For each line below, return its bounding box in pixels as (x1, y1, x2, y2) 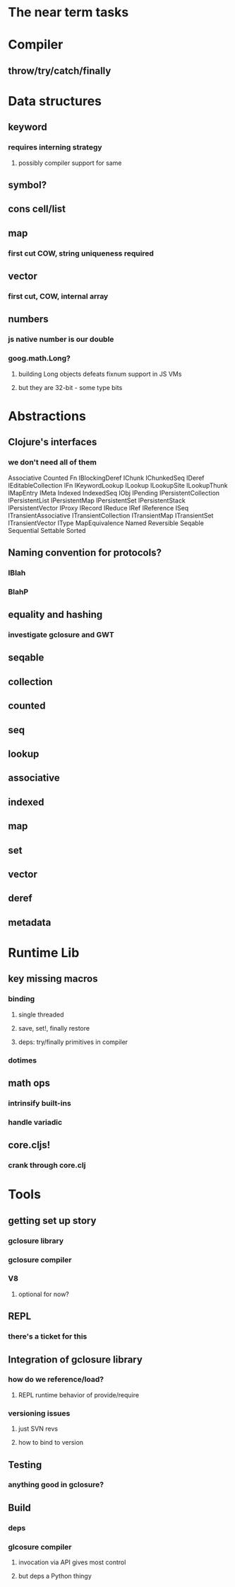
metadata (8, 916, 52, 928)
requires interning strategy (8, 142, 102, 152)
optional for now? (18, 1290, 69, 1298)
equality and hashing (8, 609, 103, 621)
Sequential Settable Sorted (8, 526, 86, 534)
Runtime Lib (8, 944, 80, 961)
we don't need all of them (8, 457, 97, 467)
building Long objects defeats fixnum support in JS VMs (18, 369, 182, 378)
